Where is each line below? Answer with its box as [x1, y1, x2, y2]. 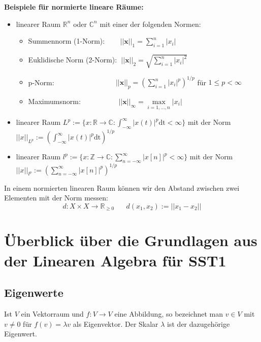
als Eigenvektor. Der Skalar [73, 318, 158, 329]
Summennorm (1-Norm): [28, 36, 105, 46]
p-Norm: [28, 77, 54, 87]
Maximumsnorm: [28, 95, 81, 106]
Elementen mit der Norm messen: [4, 192, 108, 203]
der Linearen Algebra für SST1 [4, 250, 226, 270]
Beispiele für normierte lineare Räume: [4, 2, 144, 12]
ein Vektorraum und [21, 309, 84, 319]
